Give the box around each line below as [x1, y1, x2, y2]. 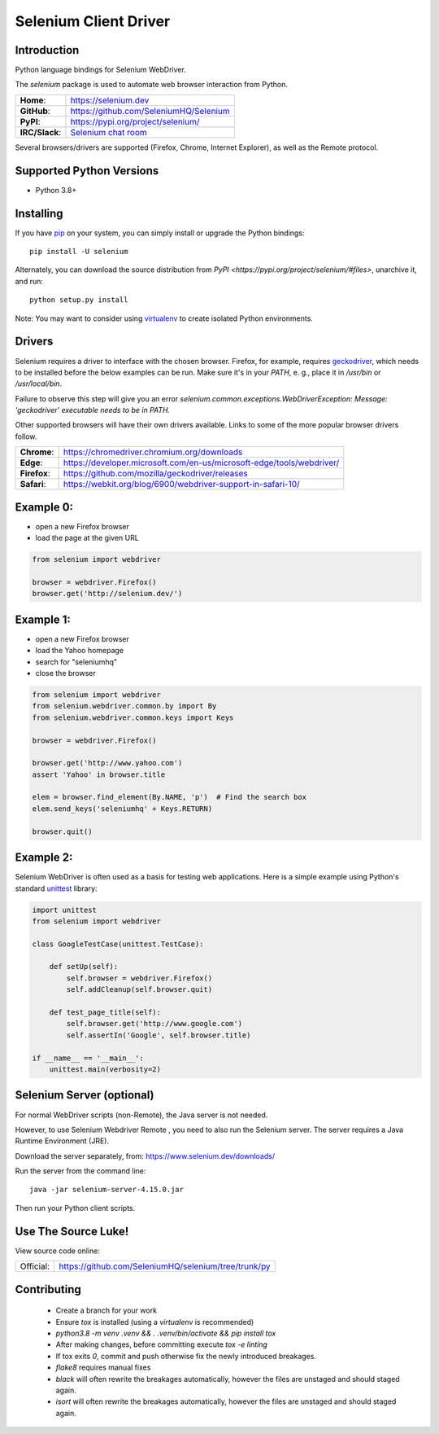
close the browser [35, 668, 97, 678]
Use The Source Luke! [15, 1224, 129, 1238]
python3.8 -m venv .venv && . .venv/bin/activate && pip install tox [55, 1328, 276, 1338]
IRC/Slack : [20, 126, 62, 138]
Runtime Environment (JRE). [15, 1136, 110, 1146]
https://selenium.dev [70, 94, 150, 106]
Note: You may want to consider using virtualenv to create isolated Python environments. [15, 314, 313, 323]
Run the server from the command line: [15, 1166, 146, 1176]
